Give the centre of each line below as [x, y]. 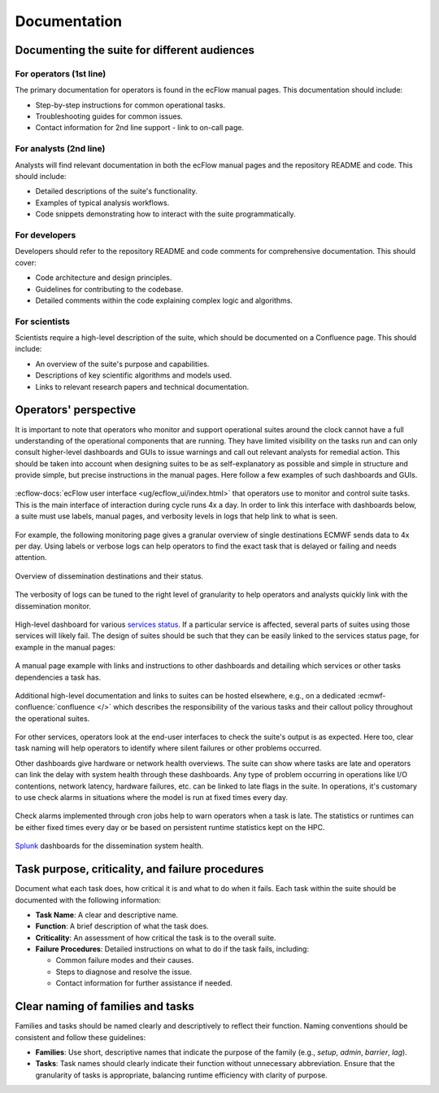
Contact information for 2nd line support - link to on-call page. [139, 128]
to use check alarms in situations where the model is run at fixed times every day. [152, 798]
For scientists [43, 321]
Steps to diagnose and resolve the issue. [124, 972]
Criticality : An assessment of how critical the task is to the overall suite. [156, 938]
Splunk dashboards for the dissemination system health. [109, 846]
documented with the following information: [88, 900]
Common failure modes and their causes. [125, 960]
